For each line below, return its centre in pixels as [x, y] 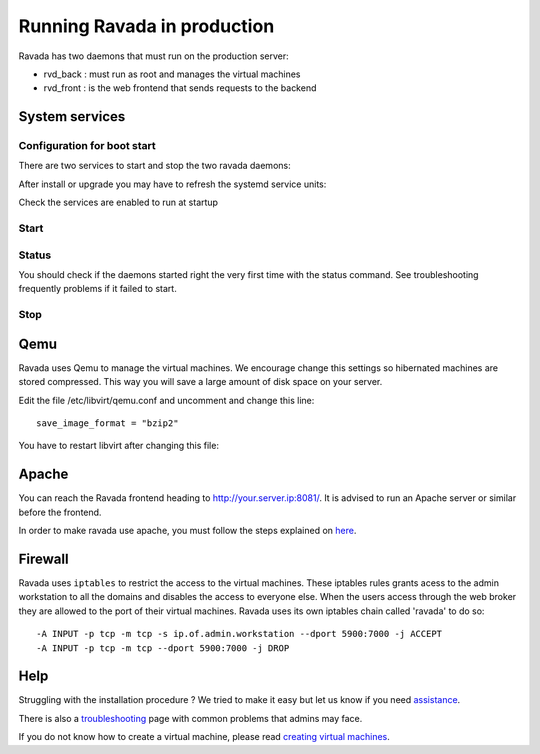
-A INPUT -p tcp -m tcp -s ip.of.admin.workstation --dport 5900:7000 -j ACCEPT [239, 634]
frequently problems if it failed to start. [97, 289]
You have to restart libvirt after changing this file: [119, 446]
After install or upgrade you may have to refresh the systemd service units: [172, 184]
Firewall [43, 558]
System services [72, 116]
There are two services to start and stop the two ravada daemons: [154, 166]
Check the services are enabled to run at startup [118, 202]
